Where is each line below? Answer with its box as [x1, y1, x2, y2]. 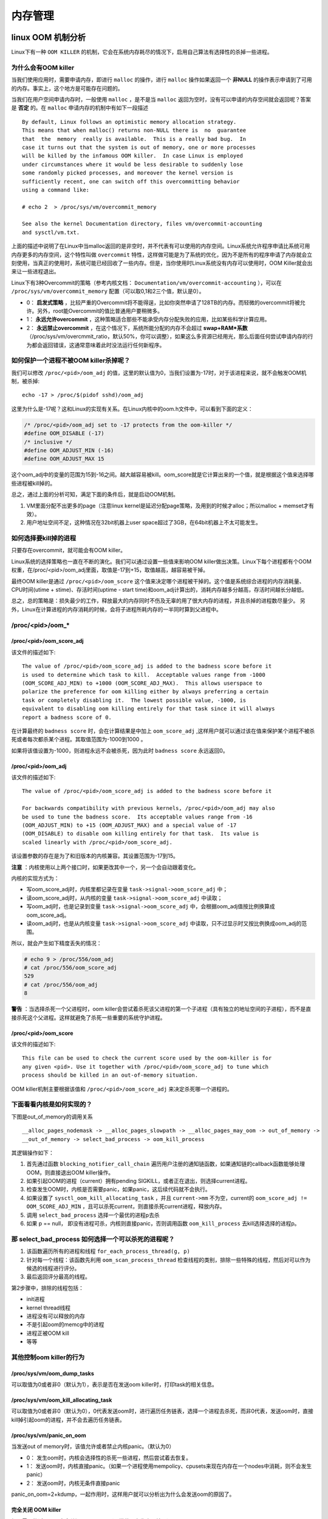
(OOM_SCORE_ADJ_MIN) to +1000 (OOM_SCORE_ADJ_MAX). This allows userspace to [22, 679, 262, 687]
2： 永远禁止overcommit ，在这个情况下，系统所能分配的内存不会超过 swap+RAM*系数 [26, 324, 248, 331]
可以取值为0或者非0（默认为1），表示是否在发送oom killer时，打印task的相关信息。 [11, 1381, 218, 1388]
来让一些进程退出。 [11, 268, 60, 275]
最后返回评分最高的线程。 [26, 1273, 91, 1280]
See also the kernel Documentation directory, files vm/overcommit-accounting [22, 221, 262, 227]
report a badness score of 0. [22, 714, 112, 721]
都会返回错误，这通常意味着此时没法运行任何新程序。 [31, 341, 165, 349]
